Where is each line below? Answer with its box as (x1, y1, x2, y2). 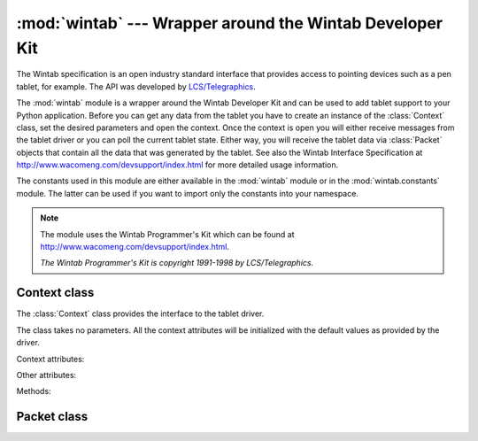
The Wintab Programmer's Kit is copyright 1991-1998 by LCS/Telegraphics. (40, 258, 314, 268)
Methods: (16, 386, 52, 397)
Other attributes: (16, 369, 77, 380)
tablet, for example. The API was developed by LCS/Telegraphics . (16, 81, 256, 92)
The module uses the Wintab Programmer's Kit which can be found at (40, 228, 295, 239)
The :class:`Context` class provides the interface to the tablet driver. (16, 308, 265, 319)
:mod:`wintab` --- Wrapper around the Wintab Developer (16, 13, 443, 33)
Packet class (16, 409, 89, 424)
